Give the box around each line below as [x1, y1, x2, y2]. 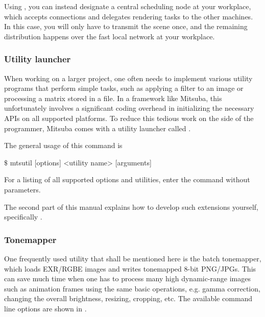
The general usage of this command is [4, 140, 123, 151]
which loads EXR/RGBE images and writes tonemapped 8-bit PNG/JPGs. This [4, 263, 256, 274]
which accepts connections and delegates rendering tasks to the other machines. [4, 11, 253, 21]
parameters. [4, 184, 41, 194]
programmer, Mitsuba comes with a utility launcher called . [4, 123, 191, 133]
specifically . [4, 211, 42, 222]
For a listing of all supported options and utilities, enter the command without [4, 174, 250, 185]
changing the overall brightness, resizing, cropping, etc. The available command [4, 293, 253, 304]
